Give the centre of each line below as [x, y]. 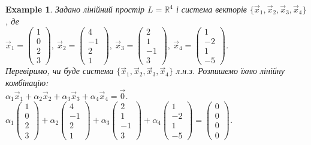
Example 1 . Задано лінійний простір [75, 9]
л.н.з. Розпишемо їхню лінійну [230, 71]
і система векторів [211, 9]
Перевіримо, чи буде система [60, 71]
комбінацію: [27, 82]
